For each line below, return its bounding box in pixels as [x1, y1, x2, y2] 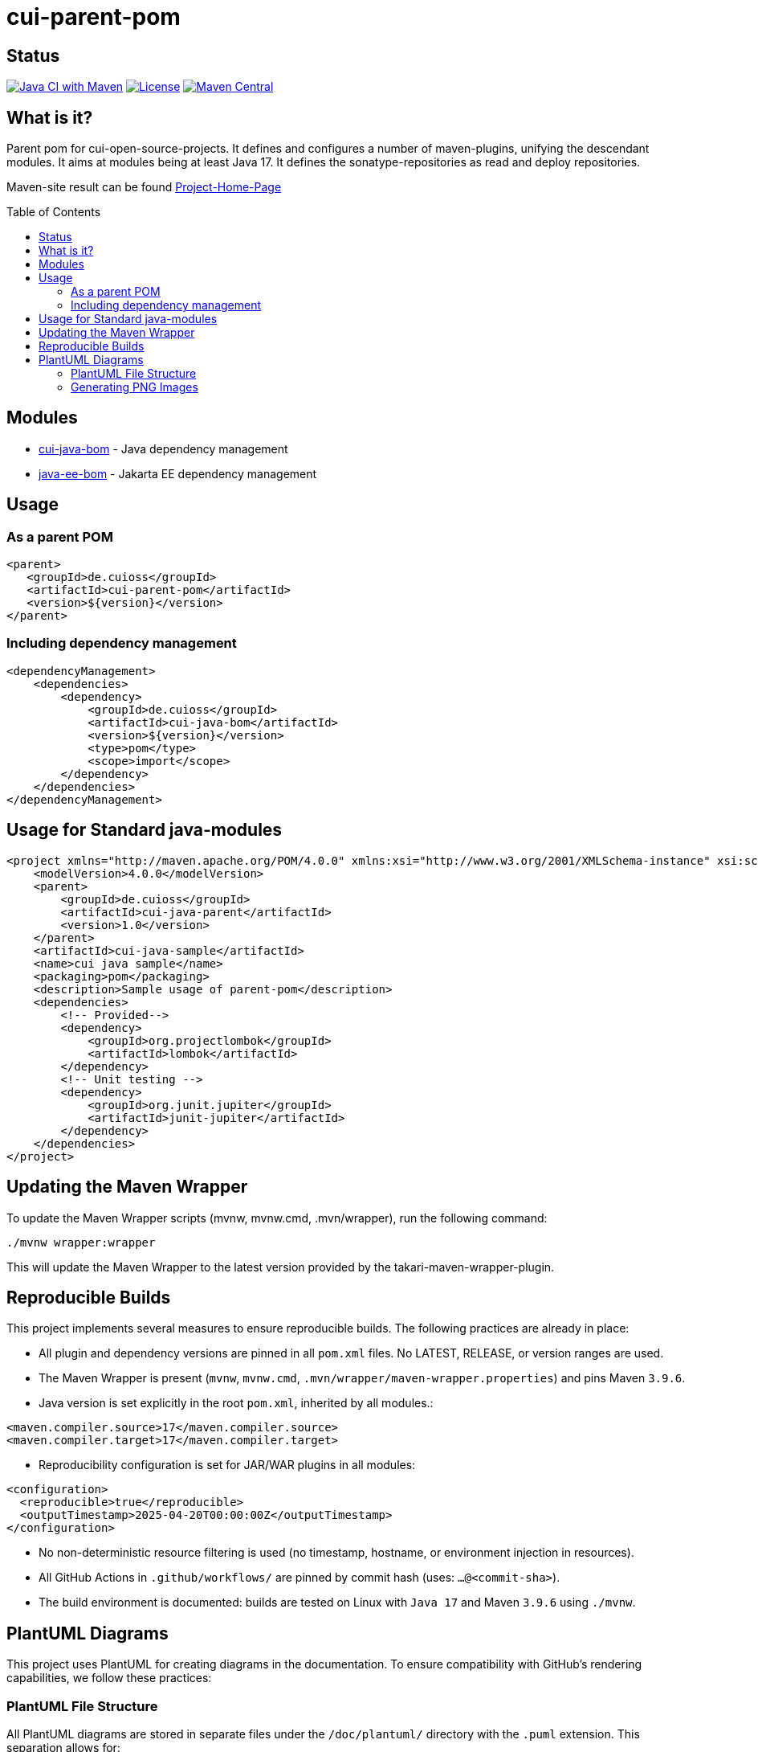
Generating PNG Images [71, 380, 198, 395]
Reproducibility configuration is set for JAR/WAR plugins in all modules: [39, 1458, 416, 1472]
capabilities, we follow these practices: [6, 1671, 212, 1685]
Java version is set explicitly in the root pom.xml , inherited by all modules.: [39, 1396, 434, 1410]
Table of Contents [6, 205, 101, 219]
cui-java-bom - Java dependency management [39, 441, 288, 456]
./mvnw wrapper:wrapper [6, 1235, 156, 1249]
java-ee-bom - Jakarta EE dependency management [39, 466, 317, 481]
